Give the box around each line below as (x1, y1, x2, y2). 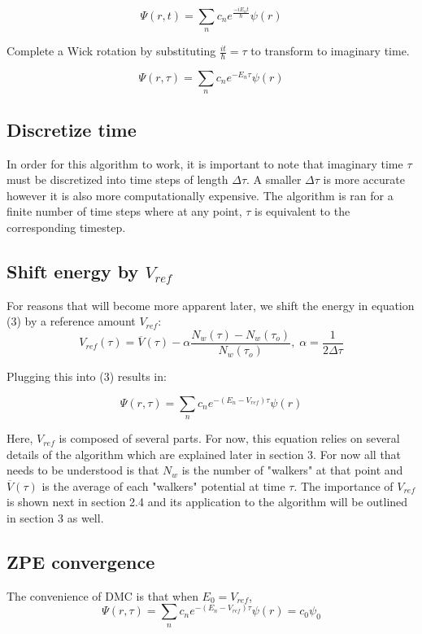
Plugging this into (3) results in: (7, 368, 167, 385)
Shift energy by (7, 258, 139, 283)
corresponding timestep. (7, 219, 126, 235)
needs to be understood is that (7, 461, 159, 479)
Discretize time (7, 116, 137, 142)
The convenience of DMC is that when (7, 587, 198, 604)
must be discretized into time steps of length (7, 171, 228, 188)
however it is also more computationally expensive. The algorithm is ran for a (7, 186, 394, 203)
